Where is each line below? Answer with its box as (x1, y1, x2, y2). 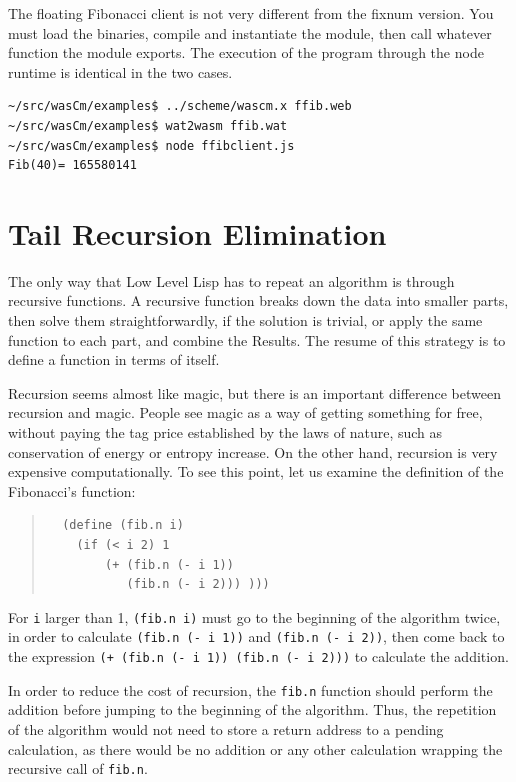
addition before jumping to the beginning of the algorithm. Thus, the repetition (8, 699, 497, 720)
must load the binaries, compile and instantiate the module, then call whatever (8, 22, 492, 43)
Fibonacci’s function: (8, 480, 136, 501)
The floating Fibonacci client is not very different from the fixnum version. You (8, 3, 494, 23)
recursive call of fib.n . (8, 758, 148, 779)
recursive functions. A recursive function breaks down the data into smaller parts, (8, 290, 509, 311)
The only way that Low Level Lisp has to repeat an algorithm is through (8, 270, 455, 291)
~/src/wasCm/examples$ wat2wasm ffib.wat (8, 118, 288, 133)
